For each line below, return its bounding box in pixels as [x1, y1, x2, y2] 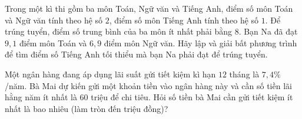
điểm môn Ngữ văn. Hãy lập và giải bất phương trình [104, 36, 297, 49]
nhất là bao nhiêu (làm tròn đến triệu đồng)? [5, 102, 168, 114]
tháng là [229, 67, 260, 80]
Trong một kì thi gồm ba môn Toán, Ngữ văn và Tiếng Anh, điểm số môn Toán [5, 2, 293, 14]
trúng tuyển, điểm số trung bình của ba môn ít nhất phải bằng [5, 25, 232, 38]
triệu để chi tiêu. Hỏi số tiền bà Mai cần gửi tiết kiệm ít [91, 91, 293, 103]
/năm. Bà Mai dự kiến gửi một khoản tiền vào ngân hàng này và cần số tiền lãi [5, 79, 292, 91]
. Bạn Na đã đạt [238, 25, 298, 38]
